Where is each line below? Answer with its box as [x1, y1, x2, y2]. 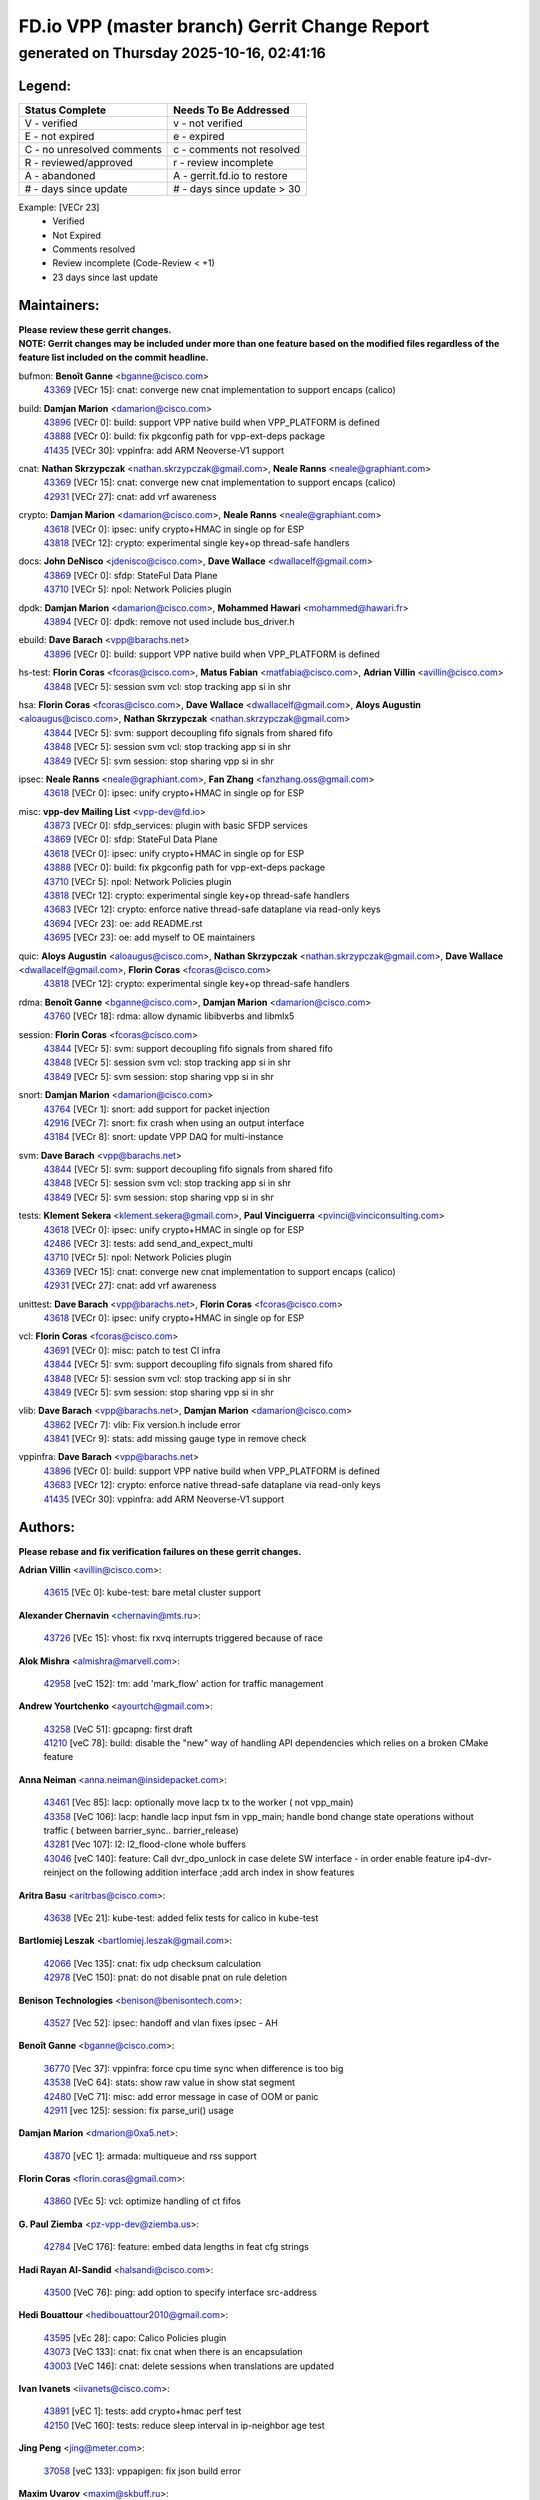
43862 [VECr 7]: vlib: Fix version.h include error [43, 1418, 241, 1430]
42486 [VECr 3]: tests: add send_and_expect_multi [43, 1238, 254, 1250]
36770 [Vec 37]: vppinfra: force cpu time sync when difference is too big [43, 2062, 344, 2074]
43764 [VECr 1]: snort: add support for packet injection [43, 1103, 270, 1115]
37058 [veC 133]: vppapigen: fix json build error [43, 2465, 242, 2477]
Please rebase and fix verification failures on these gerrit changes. [18, 1545, 302, 1557]
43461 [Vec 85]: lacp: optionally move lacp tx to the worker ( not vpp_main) [43, 1796, 354, 1809]
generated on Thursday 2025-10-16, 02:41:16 [18, 44, 327, 62]
